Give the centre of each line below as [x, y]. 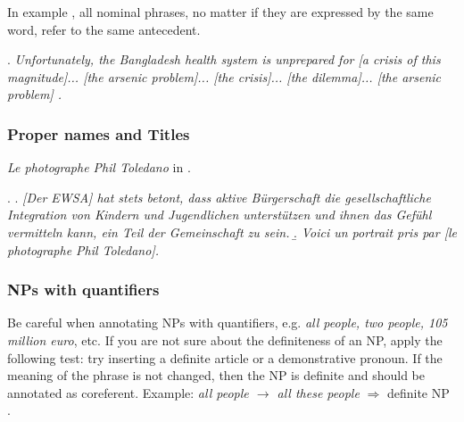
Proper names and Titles [99, 133]
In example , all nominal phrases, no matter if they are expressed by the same [220, 12]
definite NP [418, 392]
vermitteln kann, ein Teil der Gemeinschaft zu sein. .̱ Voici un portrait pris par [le [232, 232]
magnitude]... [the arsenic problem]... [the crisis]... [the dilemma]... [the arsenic [224, 76]
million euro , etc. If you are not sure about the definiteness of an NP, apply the [225, 339]
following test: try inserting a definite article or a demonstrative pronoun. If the [225, 357]
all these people [318, 392]
